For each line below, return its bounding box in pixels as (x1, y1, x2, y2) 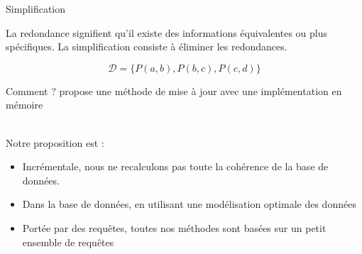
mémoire (6, 97, 43, 112)
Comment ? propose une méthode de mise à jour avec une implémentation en (6, 83, 342, 98)
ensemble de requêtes (22, 234, 114, 249)
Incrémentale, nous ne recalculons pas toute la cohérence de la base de (22, 159, 329, 174)
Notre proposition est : (6, 135, 104, 150)
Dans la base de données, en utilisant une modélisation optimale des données (22, 197, 356, 211)
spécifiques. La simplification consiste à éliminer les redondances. (6, 39, 287, 54)
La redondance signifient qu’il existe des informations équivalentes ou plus (6, 25, 328, 40)
